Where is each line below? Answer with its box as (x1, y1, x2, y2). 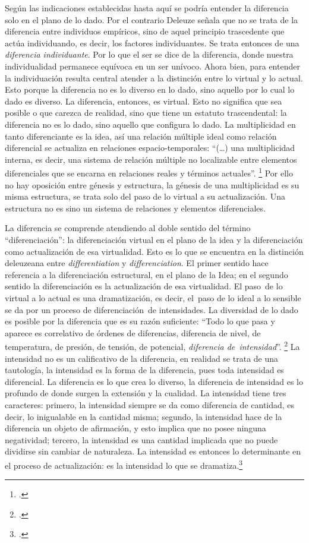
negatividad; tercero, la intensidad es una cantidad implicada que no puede (5, 433, 278, 446)
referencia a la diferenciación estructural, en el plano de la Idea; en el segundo (5, 268, 288, 280)
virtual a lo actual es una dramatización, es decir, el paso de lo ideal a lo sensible (5, 291, 301, 304)
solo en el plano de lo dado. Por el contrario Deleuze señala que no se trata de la (5, 13, 298, 26)
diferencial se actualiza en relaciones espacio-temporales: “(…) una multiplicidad (5, 141, 295, 154)
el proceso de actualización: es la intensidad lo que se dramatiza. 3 (5, 457, 243, 471)
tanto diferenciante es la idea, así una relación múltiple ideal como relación (5, 130, 277, 142)
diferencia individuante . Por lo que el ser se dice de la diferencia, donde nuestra (5, 48, 294, 61)
